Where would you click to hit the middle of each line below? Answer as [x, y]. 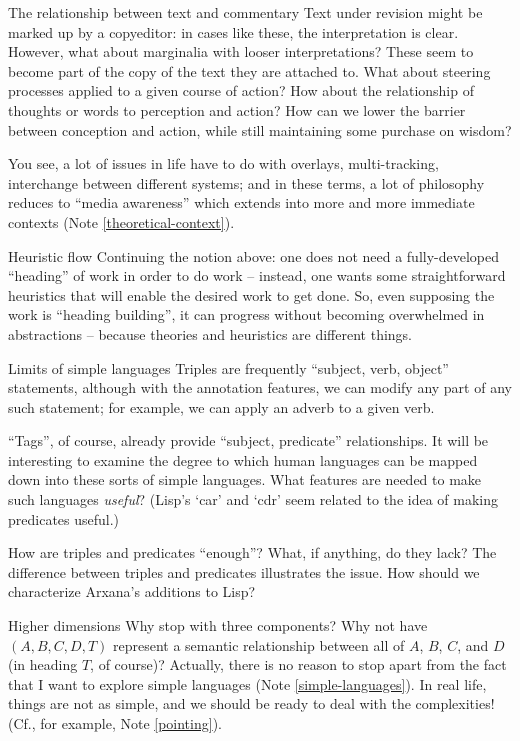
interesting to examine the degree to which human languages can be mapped [243, 459]
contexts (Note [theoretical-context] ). [121, 221]
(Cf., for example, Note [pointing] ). [115, 723]
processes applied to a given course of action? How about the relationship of [241, 90]
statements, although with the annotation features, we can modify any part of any [260, 387]
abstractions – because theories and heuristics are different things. [210, 333]
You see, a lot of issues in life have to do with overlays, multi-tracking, [223, 163]
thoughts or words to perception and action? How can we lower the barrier [237, 109]
